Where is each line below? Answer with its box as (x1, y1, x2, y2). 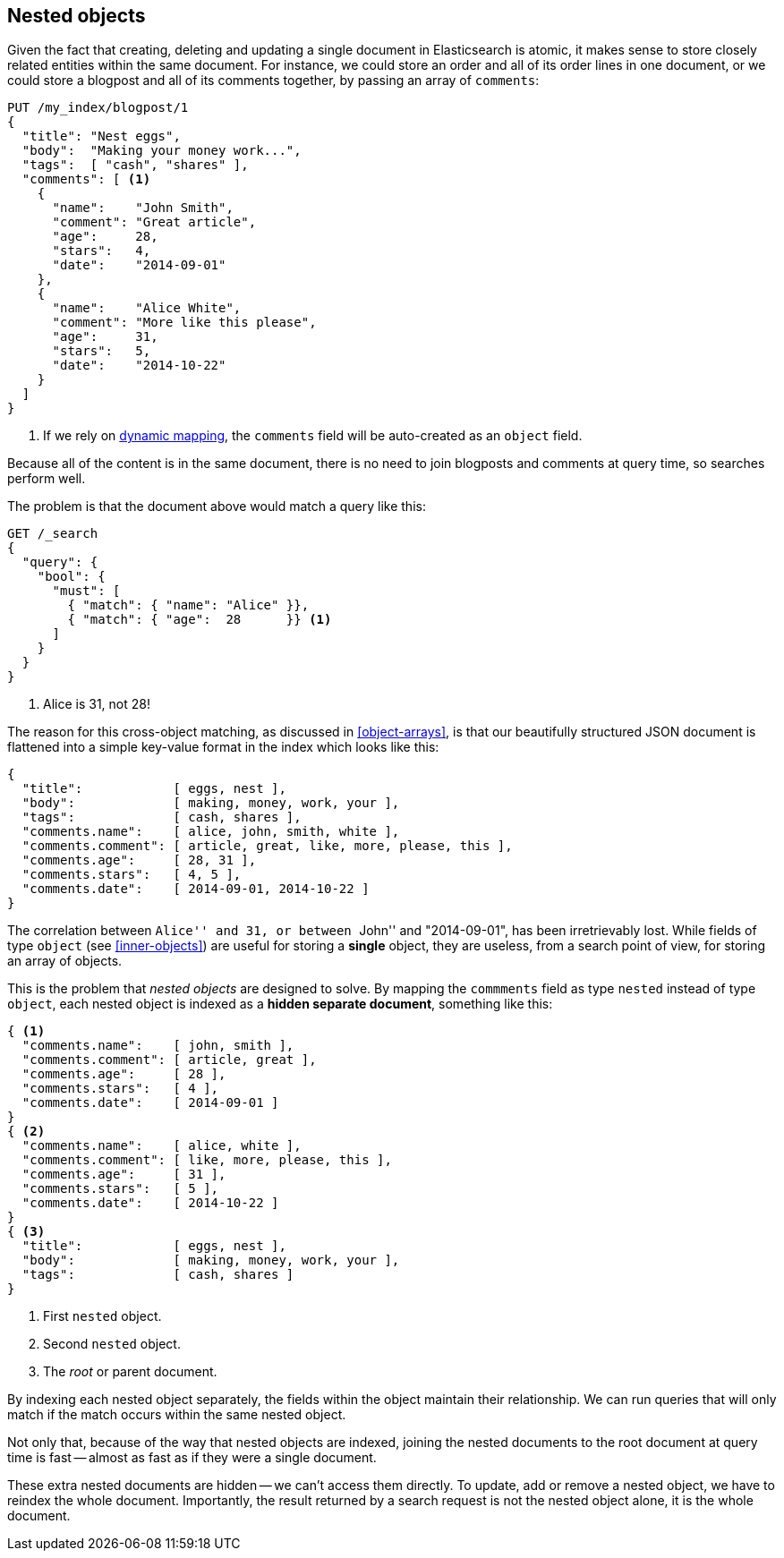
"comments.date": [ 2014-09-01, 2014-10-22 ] (21, 881, 370, 897)
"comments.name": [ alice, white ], (21, 1138, 302, 1154)
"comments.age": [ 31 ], (21, 1167, 226, 1182)
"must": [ (52, 583, 121, 599)
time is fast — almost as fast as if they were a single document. (7, 1450, 377, 1466)
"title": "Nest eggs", (21, 129, 181, 144)
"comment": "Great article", (52, 215, 257, 230)
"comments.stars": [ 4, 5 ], (21, 867, 242, 882)
